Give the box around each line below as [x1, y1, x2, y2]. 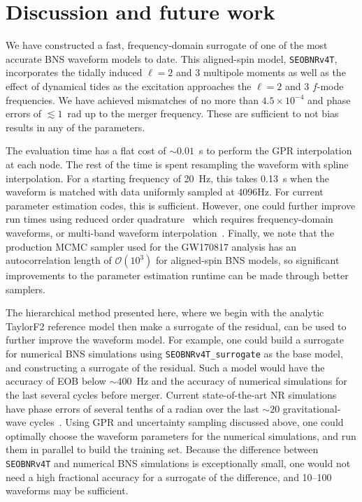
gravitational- [282, 401, 341, 415]
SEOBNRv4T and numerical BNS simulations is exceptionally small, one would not [6, 455, 351, 470]
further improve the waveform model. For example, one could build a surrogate [6, 332, 344, 347]
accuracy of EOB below [6, 374, 106, 388]
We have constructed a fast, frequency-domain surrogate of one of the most [6, 38, 328, 52]
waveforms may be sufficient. [6, 483, 129, 498]
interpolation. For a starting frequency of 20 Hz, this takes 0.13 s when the [6, 170, 330, 185]
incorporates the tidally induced [6, 65, 143, 80]
